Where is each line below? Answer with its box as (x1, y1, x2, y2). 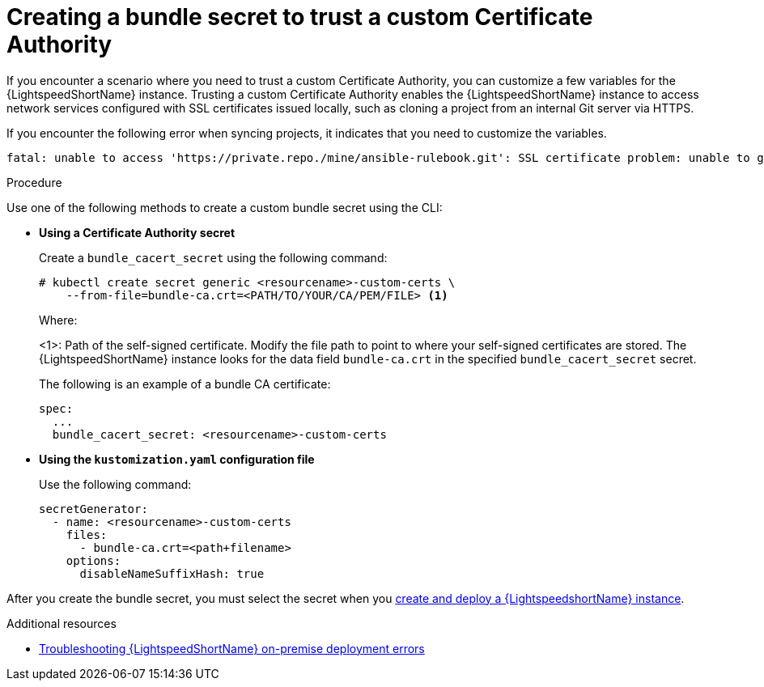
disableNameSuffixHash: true (79, 566, 265, 580)
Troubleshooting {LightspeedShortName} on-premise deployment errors (39, 641, 425, 655)
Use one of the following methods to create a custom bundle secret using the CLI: (6, 200, 443, 214)
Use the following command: (39, 477, 192, 491)
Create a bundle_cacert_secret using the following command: (39, 250, 388, 265)
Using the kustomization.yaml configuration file (39, 452, 315, 466)
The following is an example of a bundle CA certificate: (39, 376, 331, 391)
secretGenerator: (39, 502, 148, 515)
